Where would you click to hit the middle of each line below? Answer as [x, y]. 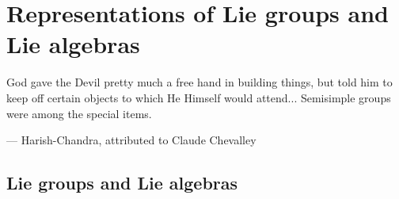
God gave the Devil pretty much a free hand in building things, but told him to [199, 82]
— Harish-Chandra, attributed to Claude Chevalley [131, 140]
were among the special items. [79, 113]
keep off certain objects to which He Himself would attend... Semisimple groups [199, 97]
